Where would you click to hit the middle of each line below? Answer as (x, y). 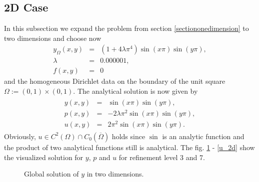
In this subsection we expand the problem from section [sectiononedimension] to (126, 28)
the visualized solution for (44, 157)
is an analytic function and (203, 136)
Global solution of (51, 174)
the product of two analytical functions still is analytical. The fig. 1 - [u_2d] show (129, 147)
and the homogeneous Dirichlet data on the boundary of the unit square (115, 81)
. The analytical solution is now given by (135, 91)
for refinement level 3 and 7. (162, 157)
